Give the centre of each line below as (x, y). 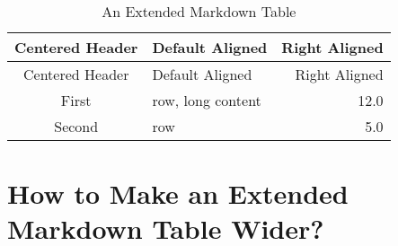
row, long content (207, 100)
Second (76, 126)
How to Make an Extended (178, 193)
